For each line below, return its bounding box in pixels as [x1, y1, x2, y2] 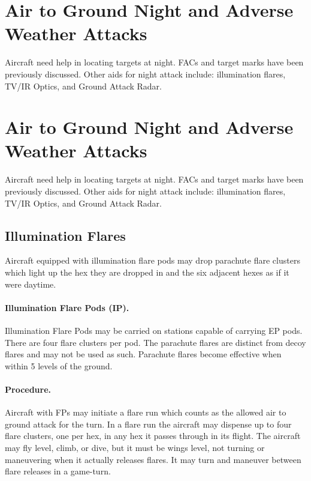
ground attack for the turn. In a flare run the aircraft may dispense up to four [5, 417, 292, 430]
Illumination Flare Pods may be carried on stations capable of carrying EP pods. [5, 324, 303, 336]
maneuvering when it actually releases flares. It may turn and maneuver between [5, 453, 301, 465]
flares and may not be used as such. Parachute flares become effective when [5, 348, 282, 360]
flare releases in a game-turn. [5, 465, 111, 477]
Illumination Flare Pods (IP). [5, 301, 129, 313]
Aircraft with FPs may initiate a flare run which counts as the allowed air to [5, 406, 286, 419]
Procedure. [5, 383, 52, 395]
